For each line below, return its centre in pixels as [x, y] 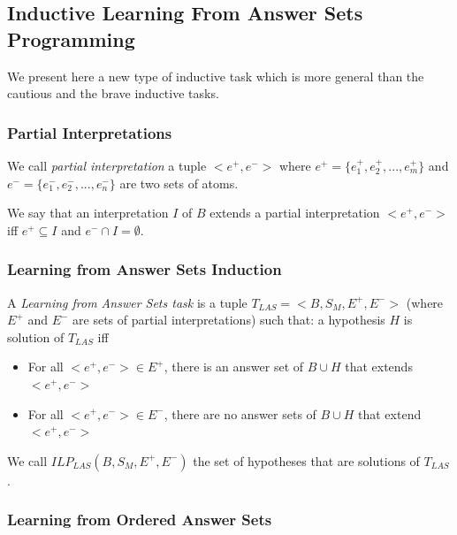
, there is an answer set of [234, 367]
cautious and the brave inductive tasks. [113, 93]
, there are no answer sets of [240, 413]
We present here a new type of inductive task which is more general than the [216, 76]
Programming [71, 38]
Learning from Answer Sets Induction [145, 269]
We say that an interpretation [88, 213]
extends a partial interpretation [295, 213]
